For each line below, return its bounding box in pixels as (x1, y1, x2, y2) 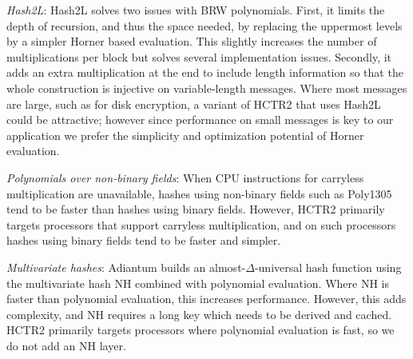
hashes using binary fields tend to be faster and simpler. (6, 232, 281, 249)
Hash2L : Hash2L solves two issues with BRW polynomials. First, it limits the (6, 2, 385, 18)
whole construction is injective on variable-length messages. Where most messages (6, 79, 407, 96)
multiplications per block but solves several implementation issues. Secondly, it (6, 48, 392, 65)
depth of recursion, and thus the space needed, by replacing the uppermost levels (6, 17, 403, 34)
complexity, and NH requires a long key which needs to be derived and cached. (6, 305, 392, 322)
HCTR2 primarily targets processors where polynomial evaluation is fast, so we (6, 321, 395, 338)
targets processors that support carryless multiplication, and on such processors (6, 216, 396, 233)
